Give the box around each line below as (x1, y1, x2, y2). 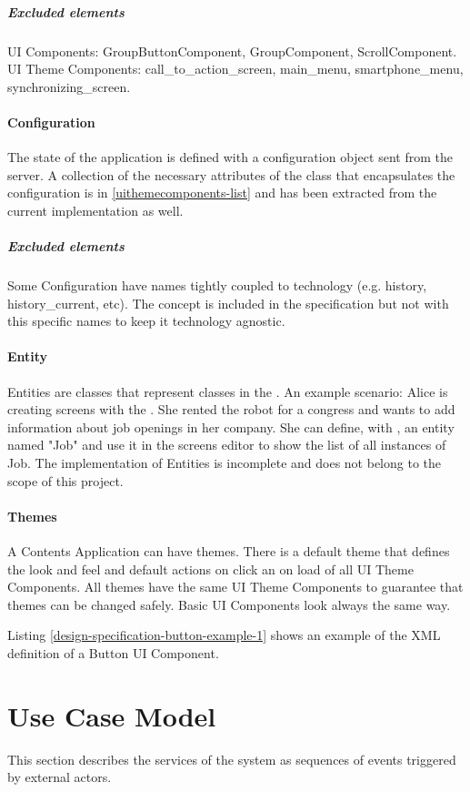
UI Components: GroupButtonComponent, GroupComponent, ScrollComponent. (7, 41, 457, 60)
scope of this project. (7, 471, 124, 490)
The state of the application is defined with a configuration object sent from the (7, 147, 453, 167)
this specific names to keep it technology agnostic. (7, 311, 285, 330)
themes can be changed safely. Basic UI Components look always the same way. (7, 594, 451, 614)
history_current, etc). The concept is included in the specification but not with (7, 293, 449, 312)
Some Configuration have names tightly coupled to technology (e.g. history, (7, 276, 427, 295)
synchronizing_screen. (7, 76, 131, 96)
